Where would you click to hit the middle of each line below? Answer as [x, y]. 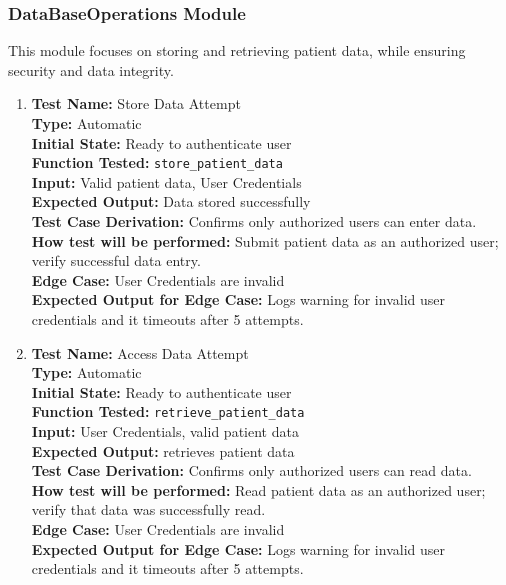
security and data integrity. [91, 69]
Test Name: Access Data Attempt [140, 352]
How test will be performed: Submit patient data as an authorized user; [265, 240]
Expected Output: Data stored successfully [171, 201]
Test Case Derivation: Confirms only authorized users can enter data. [254, 221]
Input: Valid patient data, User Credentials [166, 181]
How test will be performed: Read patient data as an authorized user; [258, 489]
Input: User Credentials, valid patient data [165, 431]
